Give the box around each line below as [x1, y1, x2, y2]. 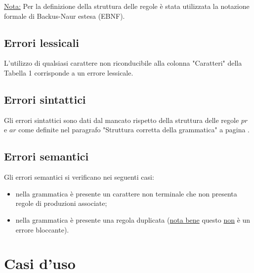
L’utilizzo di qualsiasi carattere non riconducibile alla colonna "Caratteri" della [4, 58, 242, 68]
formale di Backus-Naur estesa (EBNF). [4, 10, 125, 21]
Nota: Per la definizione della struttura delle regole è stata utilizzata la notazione [4, 1, 250, 11]
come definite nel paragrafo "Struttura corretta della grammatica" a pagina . [18, 124, 250, 135]
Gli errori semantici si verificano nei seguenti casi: [4, 172, 154, 182]
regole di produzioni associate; [15, 198, 107, 208]
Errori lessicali [4, 35, 79, 50]
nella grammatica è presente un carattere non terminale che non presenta [15, 188, 237, 198]
